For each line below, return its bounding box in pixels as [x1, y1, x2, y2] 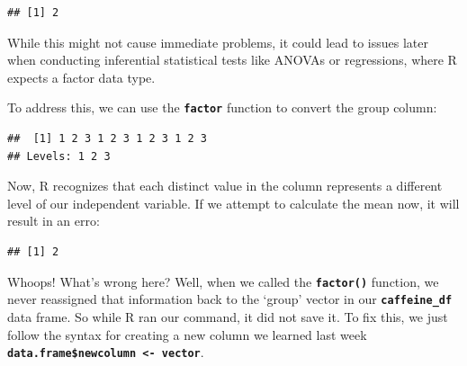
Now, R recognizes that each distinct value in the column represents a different [7, 176, 443, 195]
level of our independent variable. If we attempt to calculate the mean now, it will [7, 193, 460, 212]
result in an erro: [7, 211, 100, 230]
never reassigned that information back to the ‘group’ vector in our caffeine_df [7, 290, 453, 308]
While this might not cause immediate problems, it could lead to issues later [7, 32, 428, 51]
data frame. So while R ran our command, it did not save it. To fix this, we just [7, 307, 448, 326]
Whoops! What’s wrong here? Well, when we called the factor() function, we [7, 272, 439, 290]
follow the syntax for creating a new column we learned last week [7, 325, 367, 344]
